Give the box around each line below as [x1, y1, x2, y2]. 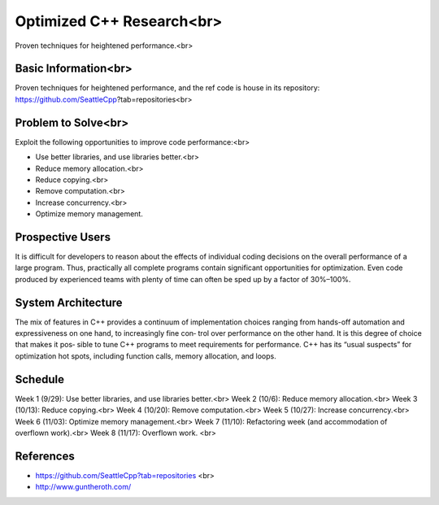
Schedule [15, 372, 65, 386]
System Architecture [15, 295, 123, 309]
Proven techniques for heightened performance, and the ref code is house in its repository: [15, 83, 320, 93]
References [15, 449, 75, 463]
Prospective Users [15, 230, 111, 244]
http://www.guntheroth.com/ [35, 482, 132, 492]
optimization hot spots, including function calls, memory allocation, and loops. [15, 350, 276, 361]
